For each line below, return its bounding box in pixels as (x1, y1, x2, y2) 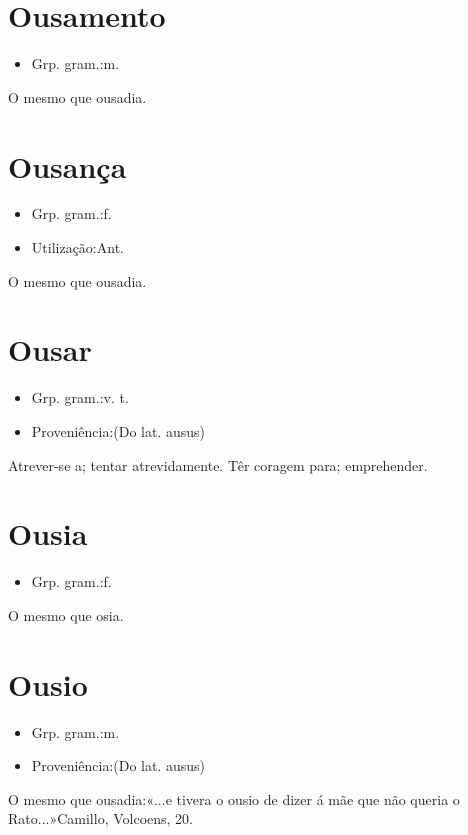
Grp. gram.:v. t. (31, 387, 129, 408)
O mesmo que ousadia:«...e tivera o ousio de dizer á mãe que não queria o (8, 788, 460, 809)
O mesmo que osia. (8, 604, 124, 625)
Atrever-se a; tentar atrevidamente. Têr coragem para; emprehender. (8, 454, 428, 475)
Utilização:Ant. (31, 237, 124, 258)
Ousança (8, 145, 127, 186)
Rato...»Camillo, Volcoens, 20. (8, 808, 194, 829)
